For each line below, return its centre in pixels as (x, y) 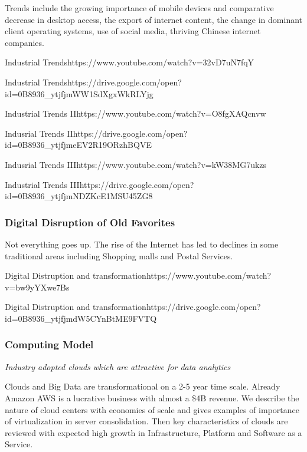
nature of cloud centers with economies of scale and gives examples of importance (152, 409)
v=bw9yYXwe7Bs (37, 287)
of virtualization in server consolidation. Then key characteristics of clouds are (146, 421)
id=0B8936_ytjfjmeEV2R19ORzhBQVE (78, 145)
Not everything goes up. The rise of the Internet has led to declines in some (142, 244)
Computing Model (49, 344)
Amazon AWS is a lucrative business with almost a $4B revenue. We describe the (152, 397)
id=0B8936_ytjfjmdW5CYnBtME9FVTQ (81, 318)
